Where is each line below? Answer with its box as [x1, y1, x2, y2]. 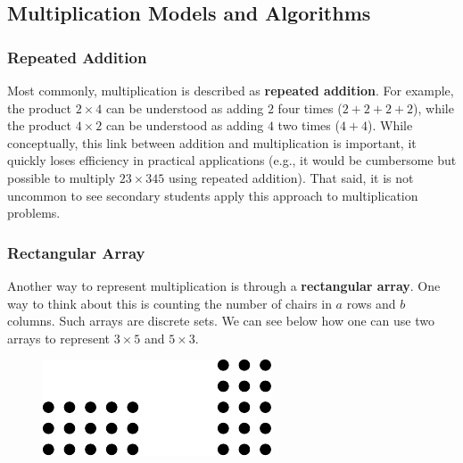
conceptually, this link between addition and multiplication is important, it [7, 133, 417, 152]
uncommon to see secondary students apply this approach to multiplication [7, 186, 418, 204]
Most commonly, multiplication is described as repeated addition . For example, [7, 81, 454, 99]
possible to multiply [7, 168, 116, 186]
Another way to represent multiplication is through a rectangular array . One [7, 276, 441, 294]
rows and [346, 294, 396, 312]
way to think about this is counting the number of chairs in [7, 294, 332, 312]
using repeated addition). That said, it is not [169, 168, 414, 186]
